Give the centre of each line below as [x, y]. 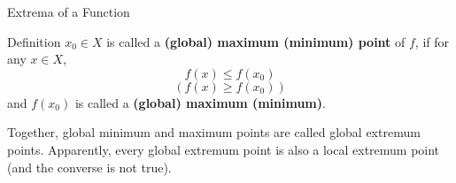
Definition [34, 41]
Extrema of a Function [69, 11]
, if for [432, 41]
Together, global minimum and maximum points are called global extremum [214, 132]
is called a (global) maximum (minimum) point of [256, 41]
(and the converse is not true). [89, 167]
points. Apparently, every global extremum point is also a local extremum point [224, 149]
